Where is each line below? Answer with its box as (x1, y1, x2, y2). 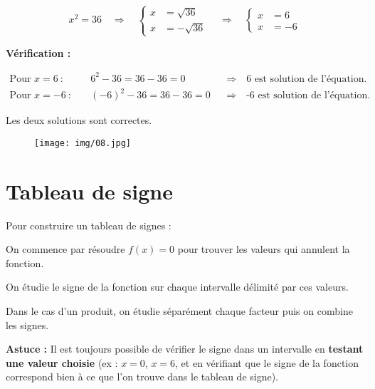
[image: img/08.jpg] (34, 138, 132, 148)
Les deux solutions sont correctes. (6, 113, 152, 128)
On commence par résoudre (6, 242, 125, 256)
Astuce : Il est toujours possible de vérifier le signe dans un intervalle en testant (6, 341, 364, 356)
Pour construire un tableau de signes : (6, 217, 171, 232)
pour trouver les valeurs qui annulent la (177, 242, 350, 256)
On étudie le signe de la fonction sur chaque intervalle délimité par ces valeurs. (6, 279, 349, 294)
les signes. (6, 317, 49, 332)
